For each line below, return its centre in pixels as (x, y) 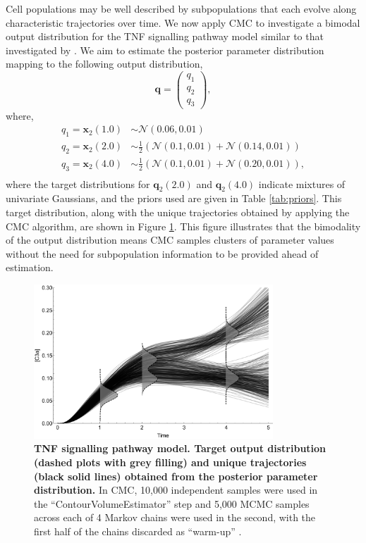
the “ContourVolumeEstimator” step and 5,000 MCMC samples (172, 503)
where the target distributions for (78, 183)
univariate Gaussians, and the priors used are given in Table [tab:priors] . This (174, 198)
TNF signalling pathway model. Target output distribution (180, 448)
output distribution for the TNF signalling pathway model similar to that (165, 36)
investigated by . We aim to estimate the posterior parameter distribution (165, 50)
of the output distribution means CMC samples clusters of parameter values (170, 240)
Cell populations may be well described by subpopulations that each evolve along (181, 8)
